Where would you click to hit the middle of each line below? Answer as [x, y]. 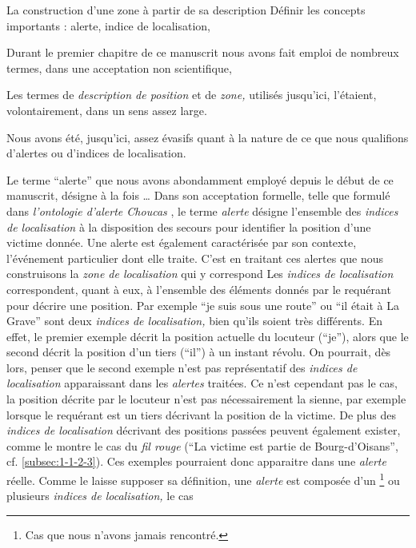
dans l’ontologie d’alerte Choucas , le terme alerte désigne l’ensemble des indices [202, 210]
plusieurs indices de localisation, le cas [100, 496]
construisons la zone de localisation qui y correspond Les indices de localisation [200, 274]
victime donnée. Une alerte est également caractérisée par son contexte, [182, 242]
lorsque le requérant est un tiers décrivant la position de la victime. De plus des [201, 414]
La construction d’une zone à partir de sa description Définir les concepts [186, 10]
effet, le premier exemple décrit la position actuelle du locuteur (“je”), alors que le [208, 336]
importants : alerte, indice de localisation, [108, 25]
